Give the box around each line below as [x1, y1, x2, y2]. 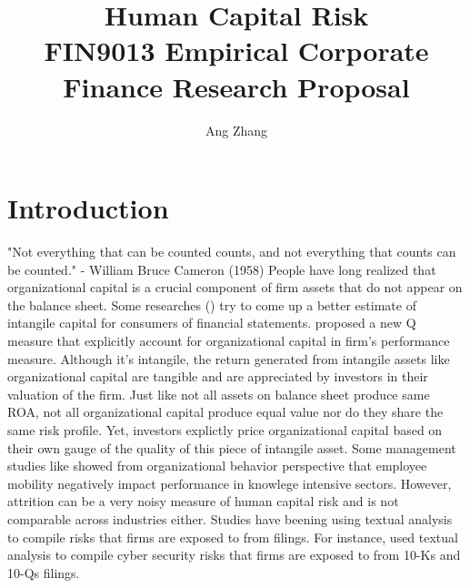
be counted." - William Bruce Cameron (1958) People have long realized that [7, 259, 436, 279]
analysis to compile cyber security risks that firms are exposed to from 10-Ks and [7, 545, 461, 564]
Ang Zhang [205, 120, 268, 139]
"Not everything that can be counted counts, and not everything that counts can [7, 242, 456, 261]
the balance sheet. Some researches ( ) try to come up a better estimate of [7, 295, 416, 314]
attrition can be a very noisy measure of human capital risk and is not [7, 492, 399, 511]
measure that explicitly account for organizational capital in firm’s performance [7, 331, 450, 350]
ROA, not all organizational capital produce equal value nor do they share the [7, 402, 444, 421]
